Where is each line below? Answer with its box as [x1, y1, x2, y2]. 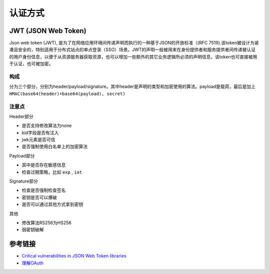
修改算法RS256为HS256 [21, 219, 72, 225]
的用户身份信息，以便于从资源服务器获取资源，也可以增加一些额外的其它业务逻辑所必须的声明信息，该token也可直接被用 [9, 53, 257, 59]
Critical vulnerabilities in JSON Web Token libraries [21, 253, 127, 259]
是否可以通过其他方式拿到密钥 [21, 201, 83, 207]
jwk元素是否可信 [21, 136, 55, 142]
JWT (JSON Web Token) [9, 26, 87, 35]
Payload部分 [9, 152, 35, 158]
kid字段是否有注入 [21, 129, 59, 135]
